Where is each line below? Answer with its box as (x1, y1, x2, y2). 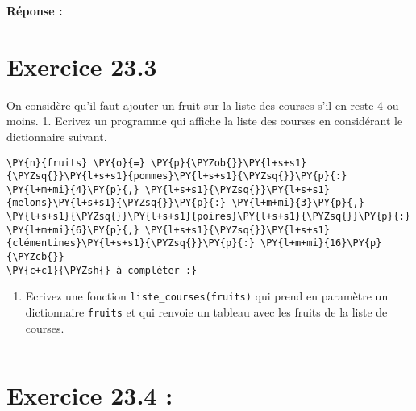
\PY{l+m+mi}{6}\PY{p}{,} (6, 224, 139, 236)
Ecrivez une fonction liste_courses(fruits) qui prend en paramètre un (25, 287, 389, 304)
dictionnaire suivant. (6, 128, 107, 145)
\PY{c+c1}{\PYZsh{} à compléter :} (6, 264, 198, 276)
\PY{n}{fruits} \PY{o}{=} (6, 157, 145, 169)
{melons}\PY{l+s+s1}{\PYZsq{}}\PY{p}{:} (6, 197, 227, 209)
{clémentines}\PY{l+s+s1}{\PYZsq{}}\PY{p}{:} (6, 237, 255, 250)
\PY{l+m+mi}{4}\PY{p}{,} (6, 183, 139, 195)
